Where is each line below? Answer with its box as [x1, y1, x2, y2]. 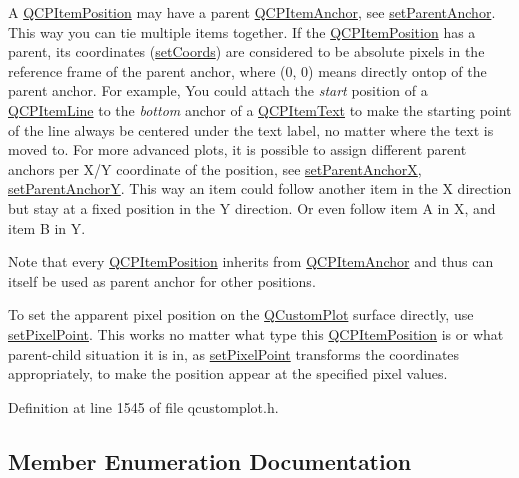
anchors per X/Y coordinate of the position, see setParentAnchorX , [8, 158, 422, 179]
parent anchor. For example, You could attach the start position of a [8, 80, 428, 101]
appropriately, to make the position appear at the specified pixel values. [8, 363, 448, 384]
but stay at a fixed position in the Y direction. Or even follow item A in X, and [8, 197, 496, 218]
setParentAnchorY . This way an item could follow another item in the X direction [8, 178, 512, 199]
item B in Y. [8, 217, 86, 238]
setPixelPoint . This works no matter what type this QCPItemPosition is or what [8, 323, 504, 344]
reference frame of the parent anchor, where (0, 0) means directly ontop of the [8, 60, 487, 81]
